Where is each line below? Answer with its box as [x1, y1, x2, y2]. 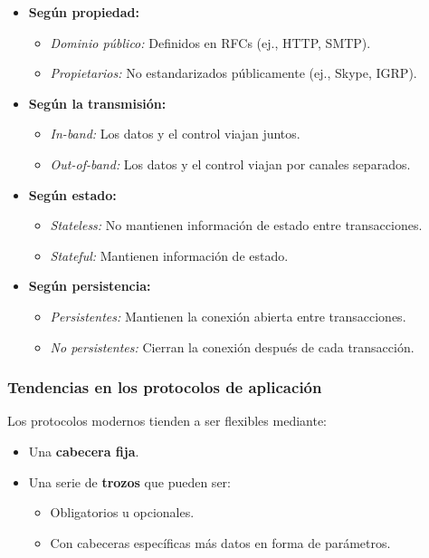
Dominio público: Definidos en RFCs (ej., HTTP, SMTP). [50, 33, 371, 52]
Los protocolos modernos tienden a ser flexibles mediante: [7, 411, 328, 430]
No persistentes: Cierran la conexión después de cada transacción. [50, 337, 415, 356]
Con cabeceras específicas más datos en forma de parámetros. [50, 533, 391, 552]
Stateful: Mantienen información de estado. [50, 245, 289, 265]
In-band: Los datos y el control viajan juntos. [50, 124, 300, 143]
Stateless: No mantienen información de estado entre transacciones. [50, 216, 423, 235]
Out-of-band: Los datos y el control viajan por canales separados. [50, 154, 411, 173]
